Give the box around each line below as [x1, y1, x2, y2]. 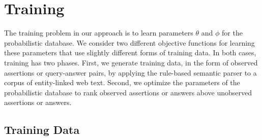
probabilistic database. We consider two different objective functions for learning [4, 37, 255, 48]
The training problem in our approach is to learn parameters [4, 27, 193, 38]
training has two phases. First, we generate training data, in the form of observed [4, 57, 258, 67]
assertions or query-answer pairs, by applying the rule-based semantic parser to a [4, 67, 257, 78]
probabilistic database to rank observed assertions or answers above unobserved [4, 87, 252, 97]
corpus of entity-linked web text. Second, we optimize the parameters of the [4, 77, 240, 88]
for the [222, 27, 243, 38]
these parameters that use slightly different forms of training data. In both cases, [4, 47, 256, 58]
